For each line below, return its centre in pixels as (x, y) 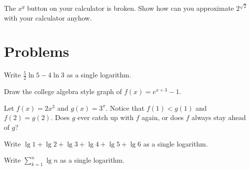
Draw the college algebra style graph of (63, 91)
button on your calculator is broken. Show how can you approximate (131, 8)
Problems (37, 51)
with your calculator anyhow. (48, 17)
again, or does (163, 117)
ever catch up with (106, 117)
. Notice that (125, 108)
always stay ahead (219, 117)
